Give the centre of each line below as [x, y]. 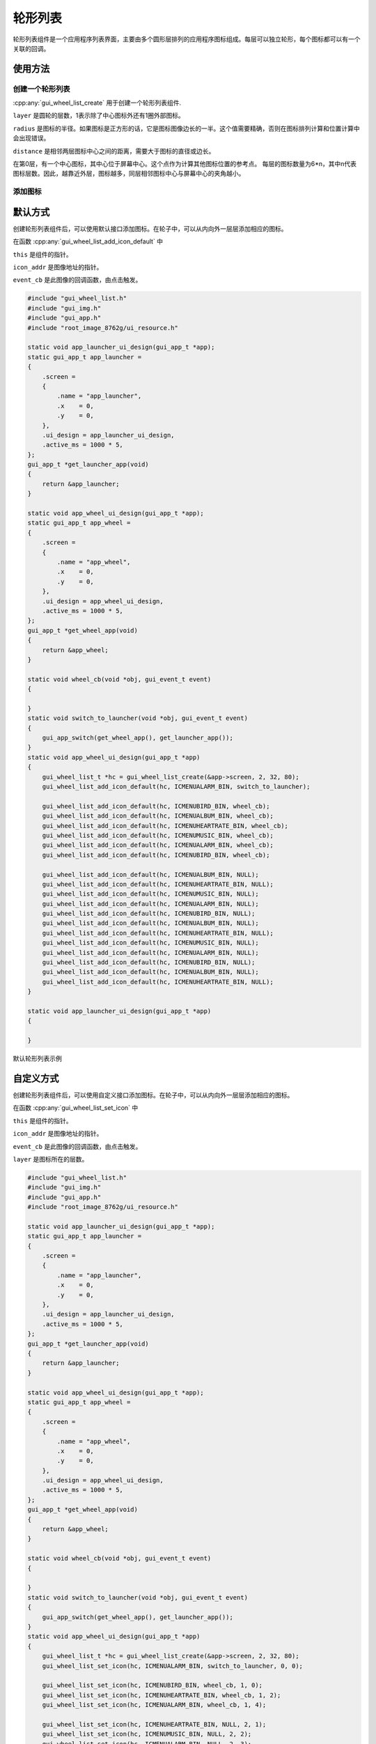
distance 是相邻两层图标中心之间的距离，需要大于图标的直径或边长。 [114, 151]
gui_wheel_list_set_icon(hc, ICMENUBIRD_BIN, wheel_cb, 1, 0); [152, 1685]
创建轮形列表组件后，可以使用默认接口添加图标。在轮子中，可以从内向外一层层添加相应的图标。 [150, 228]
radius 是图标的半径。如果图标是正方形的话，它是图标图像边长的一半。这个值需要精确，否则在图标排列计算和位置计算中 [186, 128]
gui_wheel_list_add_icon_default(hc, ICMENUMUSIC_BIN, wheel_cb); [158, 835]
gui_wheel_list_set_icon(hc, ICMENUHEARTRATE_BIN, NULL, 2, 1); [154, 1724]
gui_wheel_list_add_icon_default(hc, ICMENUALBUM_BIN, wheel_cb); [158, 816]
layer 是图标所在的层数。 [50, 1159]
